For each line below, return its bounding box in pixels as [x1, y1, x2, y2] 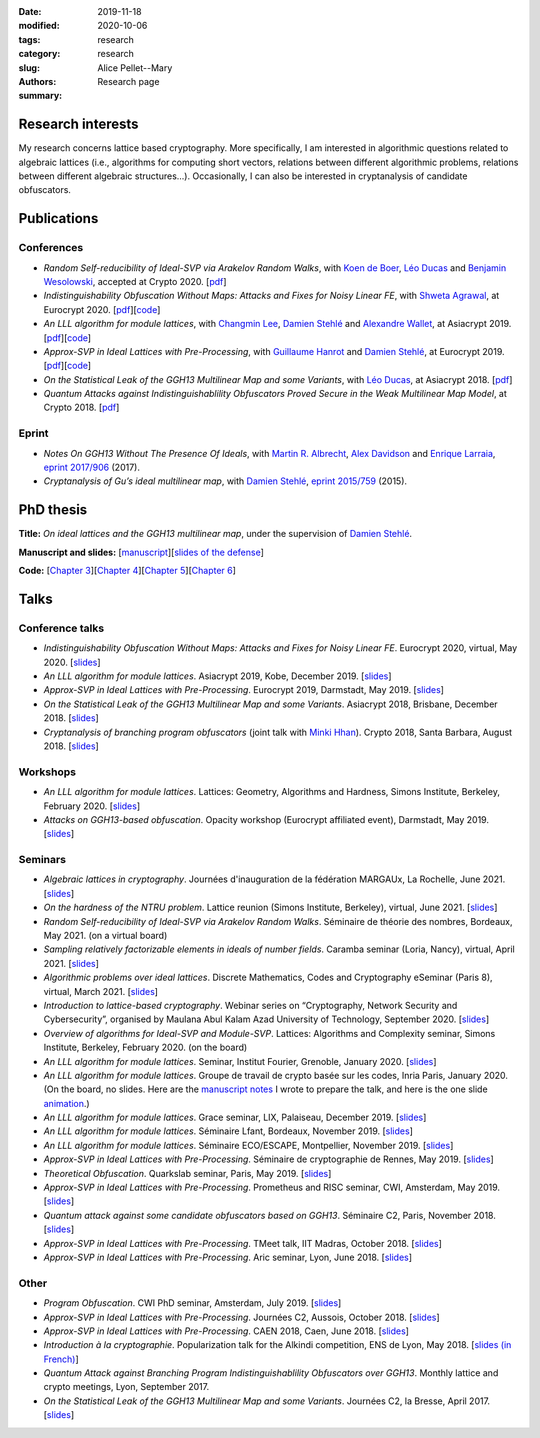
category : [18, 48, 61, 60]
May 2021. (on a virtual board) [43, 930, 168, 941]
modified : [18, 20, 60, 32]
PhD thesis [18, 501, 88, 519]
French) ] [43, 1353, 79, 1365]
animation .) [43, 1097, 90, 1109]
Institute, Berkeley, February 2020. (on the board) [43, 1041, 248, 1054]
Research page [97, 75, 160, 87]
